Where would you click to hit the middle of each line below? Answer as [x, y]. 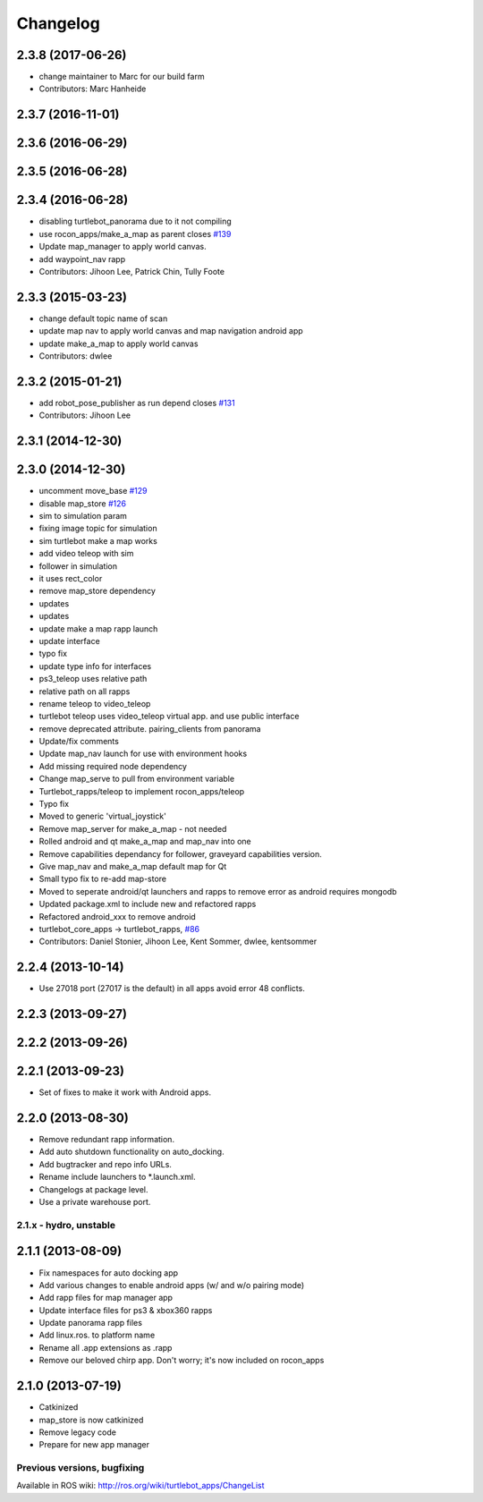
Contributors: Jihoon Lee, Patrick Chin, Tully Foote [132, 271]
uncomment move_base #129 [93, 491]
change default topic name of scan [103, 318]
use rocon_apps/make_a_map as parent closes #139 [135, 233]
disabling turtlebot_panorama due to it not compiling [135, 221]
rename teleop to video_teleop [95, 703]
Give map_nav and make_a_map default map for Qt [133, 866]
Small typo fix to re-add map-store [103, 879]
